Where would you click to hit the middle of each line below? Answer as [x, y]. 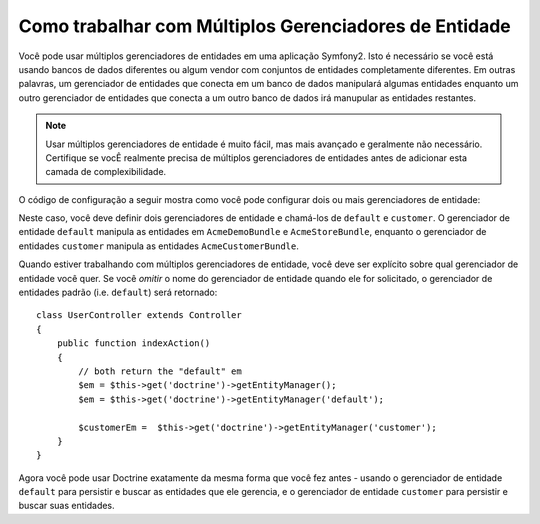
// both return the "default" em [160, 371]
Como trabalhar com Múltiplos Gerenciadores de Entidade [265, 26]
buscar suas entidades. [66, 506]
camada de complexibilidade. [106, 172]
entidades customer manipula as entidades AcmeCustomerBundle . [158, 246]
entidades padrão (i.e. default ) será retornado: [118, 292]
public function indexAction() [133, 343]
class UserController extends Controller [139, 315]
